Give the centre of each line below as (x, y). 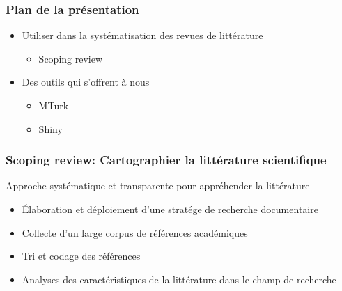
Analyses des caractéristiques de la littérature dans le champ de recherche (179, 279)
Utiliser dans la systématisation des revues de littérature (142, 35)
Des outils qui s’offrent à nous (86, 82)
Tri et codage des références (81, 256)
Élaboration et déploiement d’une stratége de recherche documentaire (170, 209)
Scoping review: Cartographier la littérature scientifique (166, 160)
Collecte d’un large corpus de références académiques (135, 232)
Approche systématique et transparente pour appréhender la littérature (158, 186)
